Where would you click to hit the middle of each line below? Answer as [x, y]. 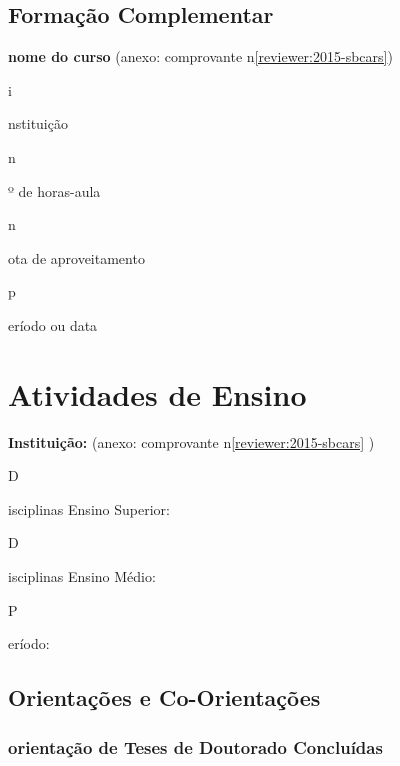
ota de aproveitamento [76, 257]
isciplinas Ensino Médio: [82, 576]
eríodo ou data [53, 324]
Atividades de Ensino [157, 393]
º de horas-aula [54, 190]
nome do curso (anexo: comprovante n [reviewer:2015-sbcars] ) [200, 56]
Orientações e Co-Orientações [164, 697]
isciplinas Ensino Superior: [89, 508]
